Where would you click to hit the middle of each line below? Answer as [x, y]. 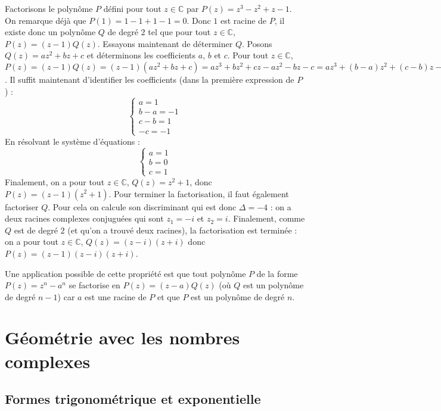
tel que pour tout [179, 32]
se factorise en [94, 285]
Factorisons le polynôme [49, 8]
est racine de [243, 20]
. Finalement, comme [266, 218]
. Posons [257, 43]
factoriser [22, 206]
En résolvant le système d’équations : [72, 141]
